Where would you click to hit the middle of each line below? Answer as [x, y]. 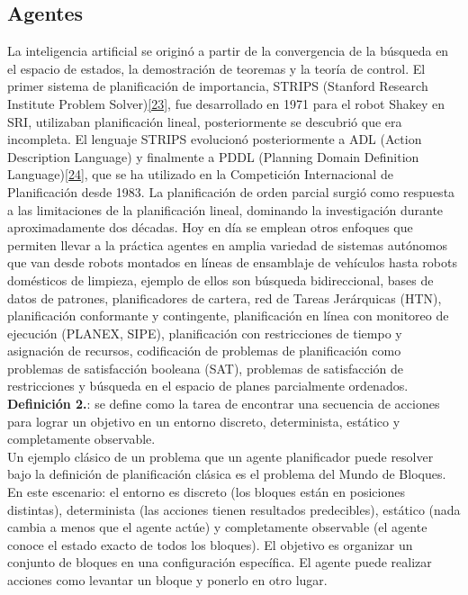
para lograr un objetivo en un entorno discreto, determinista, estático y [204, 421]
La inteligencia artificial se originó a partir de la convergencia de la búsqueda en [228, 51]
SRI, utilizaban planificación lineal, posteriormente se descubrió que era [205, 121]
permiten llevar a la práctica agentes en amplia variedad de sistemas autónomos [227, 244]
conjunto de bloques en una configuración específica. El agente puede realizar [220, 562]
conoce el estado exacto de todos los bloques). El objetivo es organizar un [210, 544]
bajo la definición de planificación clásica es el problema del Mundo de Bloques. [227, 474]
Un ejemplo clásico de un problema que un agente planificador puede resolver [220, 456]
